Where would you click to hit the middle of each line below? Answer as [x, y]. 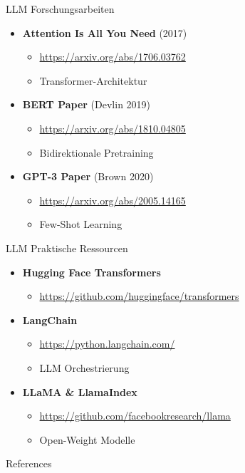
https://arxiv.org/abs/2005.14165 [113, 200]
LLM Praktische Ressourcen [67, 248]
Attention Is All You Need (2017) [105, 32]
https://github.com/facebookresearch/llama [135, 416]
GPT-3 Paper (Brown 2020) [88, 176]
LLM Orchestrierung [84, 367]
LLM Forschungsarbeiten [60, 9]
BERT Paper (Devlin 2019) [87, 104]
